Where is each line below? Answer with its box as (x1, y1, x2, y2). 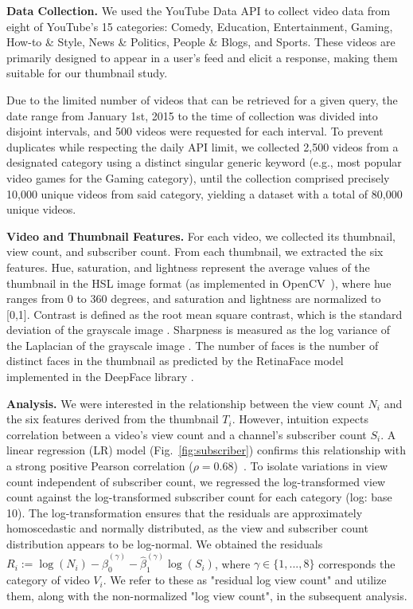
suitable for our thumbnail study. (6, 65, 168, 81)
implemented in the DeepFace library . (6, 368, 194, 385)
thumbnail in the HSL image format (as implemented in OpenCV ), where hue (6, 274, 392, 291)
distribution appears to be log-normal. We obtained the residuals (6, 536, 323, 552)
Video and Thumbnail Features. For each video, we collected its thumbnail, (6, 227, 396, 244)
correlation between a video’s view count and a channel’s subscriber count (6, 426, 367, 442)
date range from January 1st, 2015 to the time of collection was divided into (6, 107, 378, 124)
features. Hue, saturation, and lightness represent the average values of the (6, 258, 370, 275)
